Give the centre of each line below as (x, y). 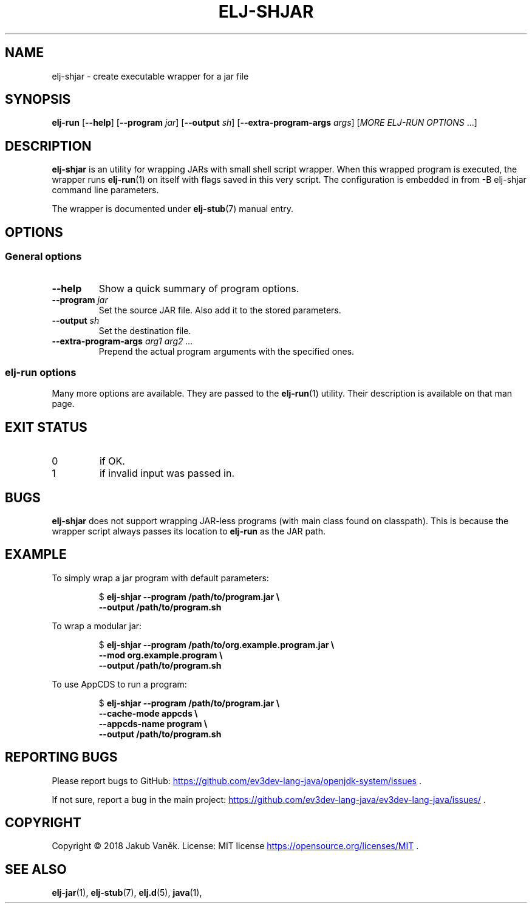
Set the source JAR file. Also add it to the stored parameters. (220, 310)
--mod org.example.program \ (161, 655)
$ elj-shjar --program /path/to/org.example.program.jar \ (217, 644)
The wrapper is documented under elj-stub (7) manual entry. (172, 209)
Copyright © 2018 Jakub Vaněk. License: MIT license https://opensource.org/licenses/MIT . (235, 846)
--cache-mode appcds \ (148, 713)
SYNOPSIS (38, 100)
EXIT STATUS (46, 427)
